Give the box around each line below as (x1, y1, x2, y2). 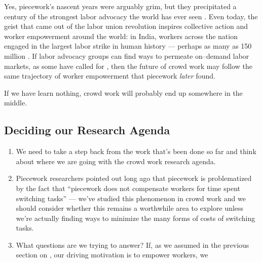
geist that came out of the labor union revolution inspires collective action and (4, 21, 248, 31)
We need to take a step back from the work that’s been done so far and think (16, 146, 256, 157)
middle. (4, 97, 27, 108)
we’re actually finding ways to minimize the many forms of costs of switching (16, 212, 255, 223)
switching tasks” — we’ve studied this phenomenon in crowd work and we (16, 193, 246, 203)
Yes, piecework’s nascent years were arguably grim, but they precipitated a (4, 1, 237, 11)
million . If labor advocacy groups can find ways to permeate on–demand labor (4, 50, 249, 61)
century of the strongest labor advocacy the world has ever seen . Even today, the (4, 11, 258, 21)
